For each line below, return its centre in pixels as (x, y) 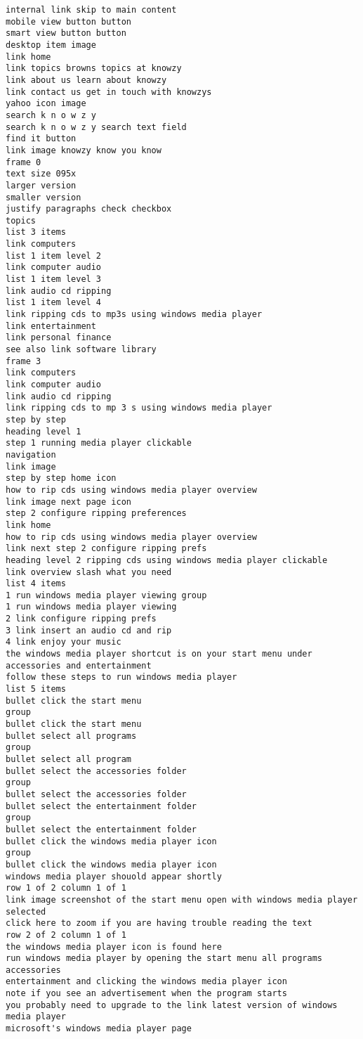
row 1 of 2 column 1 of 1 (66, 888)
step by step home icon (61, 478)
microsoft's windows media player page (99, 1029)
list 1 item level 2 (54, 256)
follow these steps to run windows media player (121, 677)
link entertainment (51, 326)
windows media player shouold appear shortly (114, 876)
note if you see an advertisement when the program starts (146, 994)
